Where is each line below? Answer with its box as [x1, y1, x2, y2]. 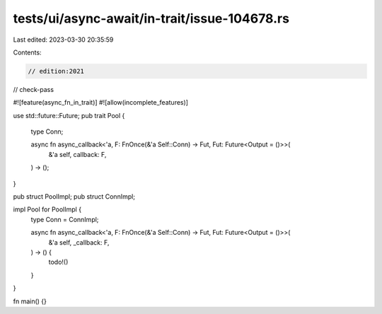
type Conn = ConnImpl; [30, 215, 99, 223]
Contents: [13, 48, 42, 57]
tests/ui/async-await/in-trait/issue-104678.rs [13, 11, 290, 26]
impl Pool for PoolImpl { [13, 205, 81, 214]
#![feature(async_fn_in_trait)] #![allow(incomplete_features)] [13, 98, 189, 107]
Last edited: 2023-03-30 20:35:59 [13, 35, 114, 44]
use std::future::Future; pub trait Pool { [13, 111, 125, 120]
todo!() [48, 258, 69, 267]
